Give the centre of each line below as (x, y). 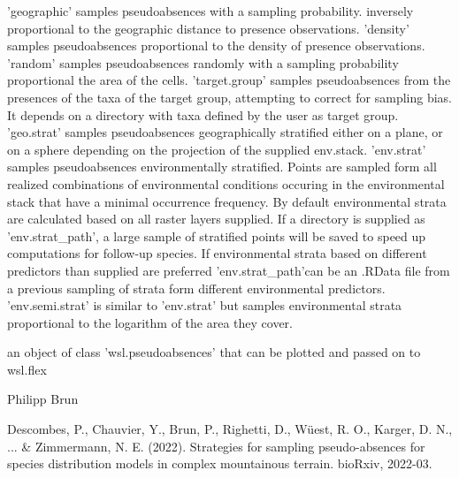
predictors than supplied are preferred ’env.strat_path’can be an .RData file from (229, 270)
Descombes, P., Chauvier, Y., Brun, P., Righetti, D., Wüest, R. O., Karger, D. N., (230, 429)
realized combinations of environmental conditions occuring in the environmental (226, 183)
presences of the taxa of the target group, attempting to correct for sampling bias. (229, 97)
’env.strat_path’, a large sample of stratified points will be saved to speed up (217, 235)
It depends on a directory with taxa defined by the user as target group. (203, 114)
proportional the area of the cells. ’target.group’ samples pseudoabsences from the (229, 80)
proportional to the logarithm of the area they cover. (150, 322)
